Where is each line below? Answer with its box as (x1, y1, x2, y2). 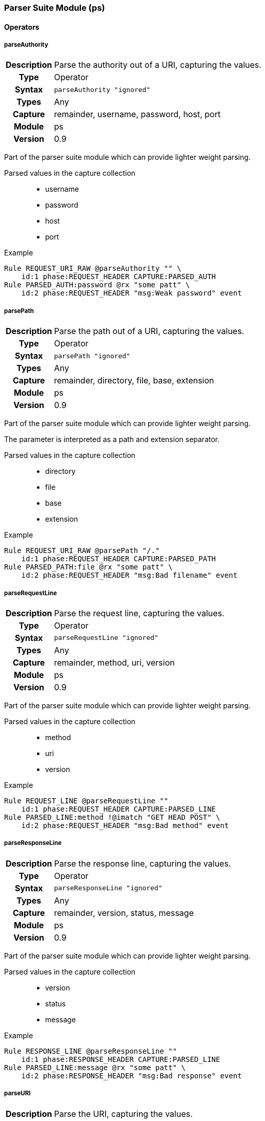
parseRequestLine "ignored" (54, 634, 158, 642)
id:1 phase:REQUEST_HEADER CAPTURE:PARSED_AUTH (21, 272, 216, 281)
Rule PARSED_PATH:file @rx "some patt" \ (4, 563, 173, 572)
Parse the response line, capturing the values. (54, 858, 231, 869)
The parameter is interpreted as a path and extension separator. (4, 435, 220, 444)
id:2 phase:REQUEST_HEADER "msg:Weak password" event (21, 289, 242, 298)
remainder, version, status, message (54, 907, 194, 918)
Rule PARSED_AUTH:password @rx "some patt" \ (4, 281, 190, 289)
